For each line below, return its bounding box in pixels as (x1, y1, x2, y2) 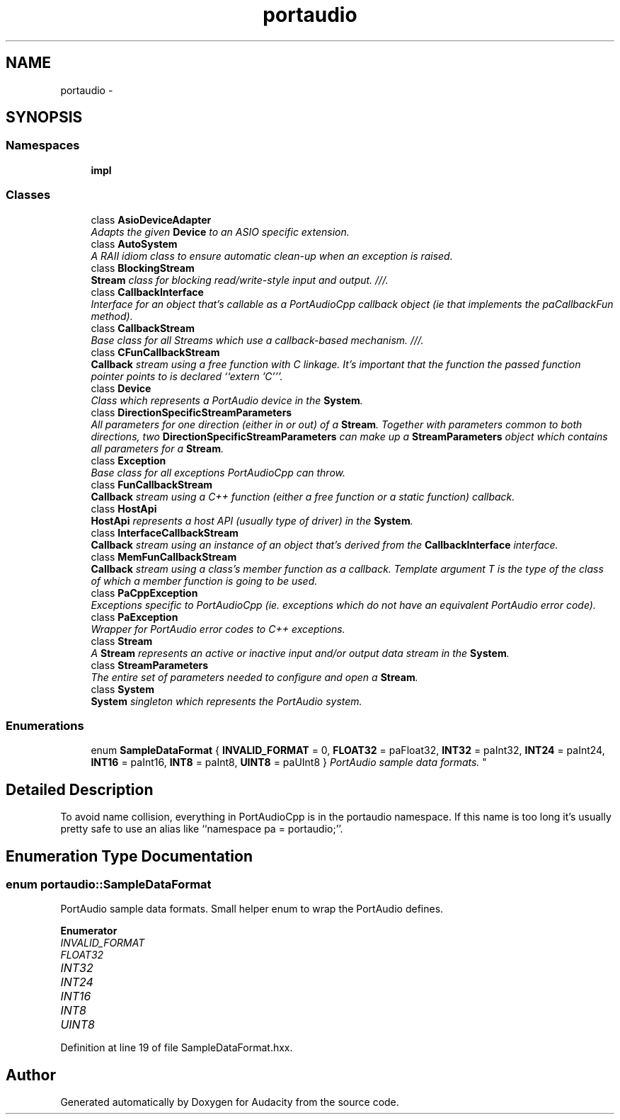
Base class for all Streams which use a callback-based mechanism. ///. (91, 333, 424, 346)
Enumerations (6, 718, 84, 733)
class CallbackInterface (91, 285, 204, 298)
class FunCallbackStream (91, 478, 213, 491)
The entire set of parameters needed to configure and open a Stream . (91, 670, 418, 683)
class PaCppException (91, 586, 198, 599)
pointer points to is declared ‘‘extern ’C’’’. (91, 370, 283, 382)
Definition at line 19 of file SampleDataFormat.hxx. (60, 1041, 293, 1054)
